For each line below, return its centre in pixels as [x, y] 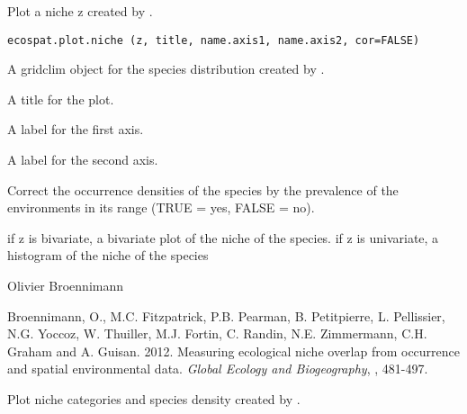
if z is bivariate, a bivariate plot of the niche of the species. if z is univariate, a [223, 237]
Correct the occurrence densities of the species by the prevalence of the [203, 189]
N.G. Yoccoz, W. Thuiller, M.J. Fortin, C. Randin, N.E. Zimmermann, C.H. [217, 333]
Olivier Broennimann [66, 285]
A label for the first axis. [76, 129]
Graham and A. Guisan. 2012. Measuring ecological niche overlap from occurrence [234, 351]
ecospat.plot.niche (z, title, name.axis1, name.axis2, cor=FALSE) [214, 40]
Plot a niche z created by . [80, 11]
